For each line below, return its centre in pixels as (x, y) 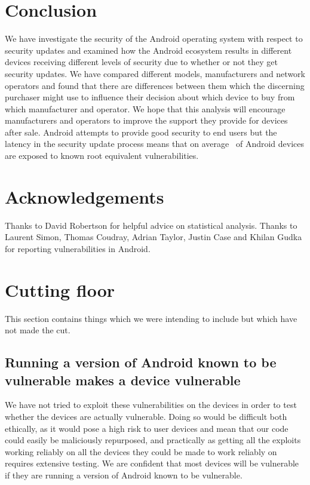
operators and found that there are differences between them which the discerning (155, 85)
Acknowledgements (85, 196)
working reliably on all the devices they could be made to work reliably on (141, 451)
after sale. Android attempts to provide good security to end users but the (141, 132)
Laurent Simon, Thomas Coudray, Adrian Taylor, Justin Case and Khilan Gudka (154, 237)
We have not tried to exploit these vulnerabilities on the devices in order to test (151, 405)
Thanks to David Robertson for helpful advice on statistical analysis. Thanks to (151, 225)
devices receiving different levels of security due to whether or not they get (141, 62)
